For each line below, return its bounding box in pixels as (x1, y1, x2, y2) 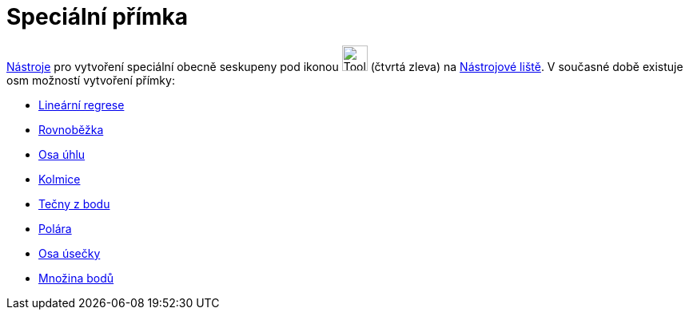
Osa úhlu (38, 147, 86, 161)
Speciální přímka (6, 3, 189, 30)
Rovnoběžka (38, 122, 104, 136)
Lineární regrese (38, 97, 125, 112)
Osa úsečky (38, 246, 101, 260)
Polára (38, 221, 72, 235)
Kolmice (38, 172, 81, 186)
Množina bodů (38, 271, 114, 285)
